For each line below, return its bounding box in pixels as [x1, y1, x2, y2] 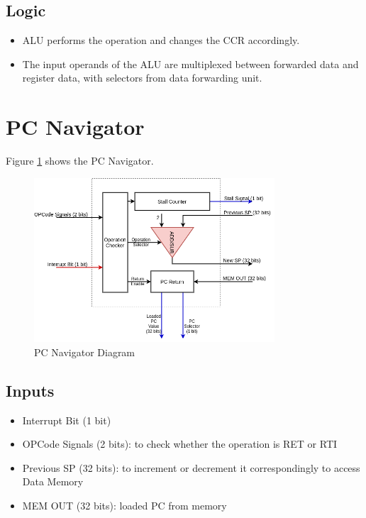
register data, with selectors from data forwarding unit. [22, 70, 262, 85]
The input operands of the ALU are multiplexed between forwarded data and [22, 56, 359, 71]
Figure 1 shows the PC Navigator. [6, 153, 154, 168]
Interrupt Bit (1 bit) [22, 412, 111, 427]
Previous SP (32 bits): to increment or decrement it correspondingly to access [22, 460, 360, 475]
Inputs [6, 379, 55, 401]
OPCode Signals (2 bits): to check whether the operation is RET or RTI [22, 436, 338, 451]
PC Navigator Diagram [34, 344, 135, 359]
